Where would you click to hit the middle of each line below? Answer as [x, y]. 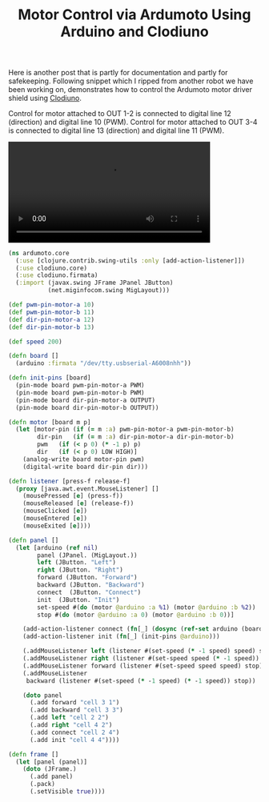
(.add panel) [51, 777]
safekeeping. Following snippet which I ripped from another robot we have [131, 81]
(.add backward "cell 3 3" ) [76, 710]
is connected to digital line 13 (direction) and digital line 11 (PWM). [116, 130]
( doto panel [42, 695]
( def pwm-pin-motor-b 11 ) [51, 312]
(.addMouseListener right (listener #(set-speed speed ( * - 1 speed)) [141, 659]
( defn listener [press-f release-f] [69, 481]
